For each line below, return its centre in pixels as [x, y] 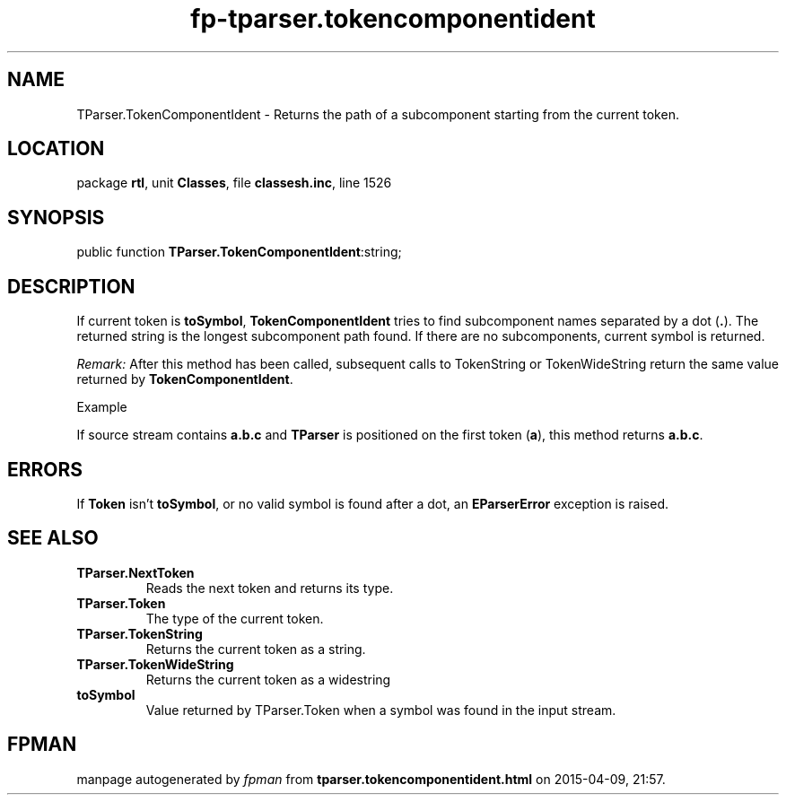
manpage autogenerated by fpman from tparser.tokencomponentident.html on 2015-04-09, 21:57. [371, 779]
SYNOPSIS [56, 217]
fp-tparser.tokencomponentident [393, 19]
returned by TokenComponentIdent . [185, 379]
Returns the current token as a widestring [268, 679]
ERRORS [45, 469]
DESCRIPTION [71, 286]
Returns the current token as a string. [256, 649]
